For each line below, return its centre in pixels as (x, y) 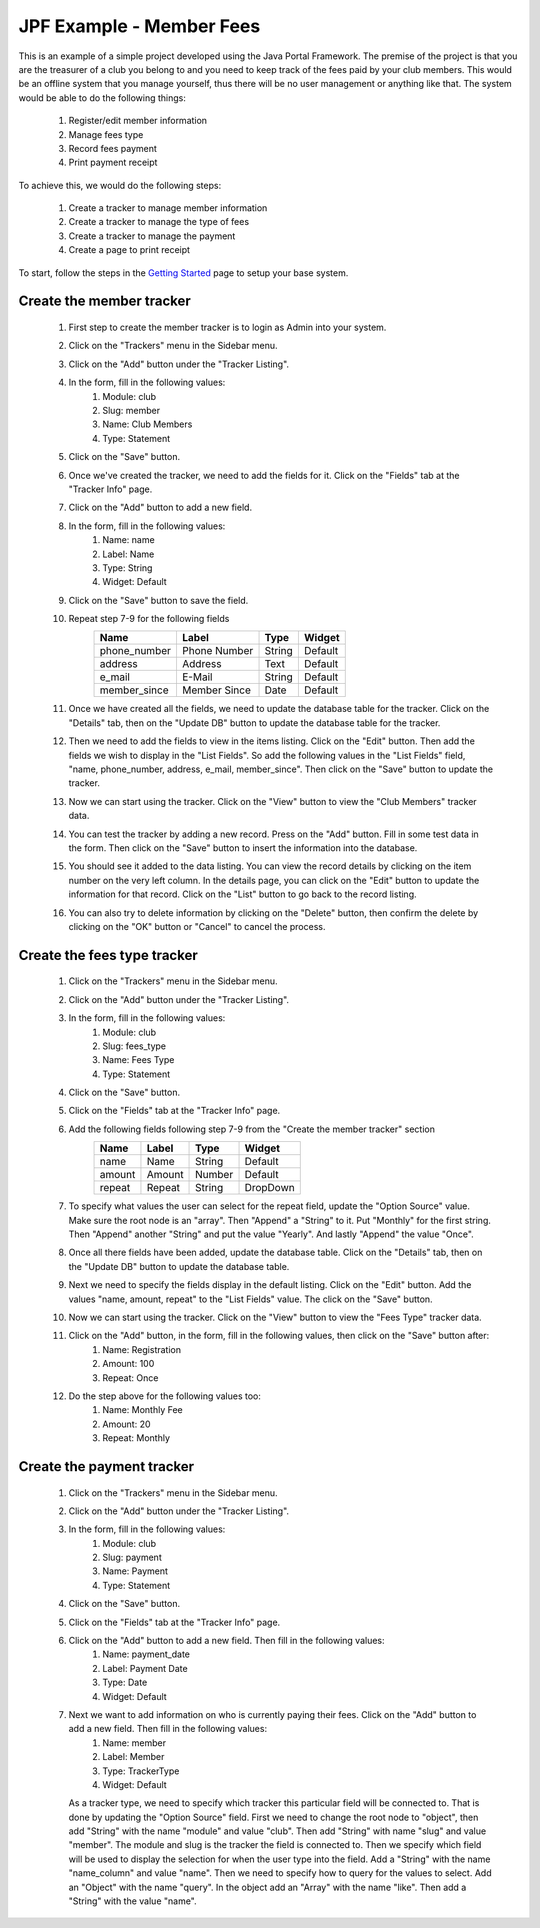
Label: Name (128, 554)
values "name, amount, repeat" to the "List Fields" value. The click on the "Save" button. (251, 1299)
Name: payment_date (146, 1654)
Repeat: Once (130, 1377)
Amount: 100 (128, 1364)
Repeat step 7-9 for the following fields (149, 619)
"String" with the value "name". (132, 1901)
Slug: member (131, 410)
